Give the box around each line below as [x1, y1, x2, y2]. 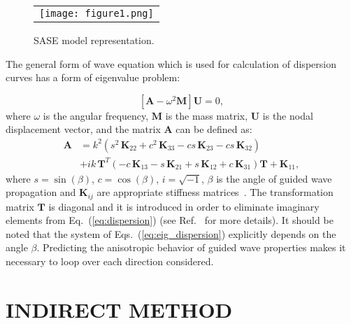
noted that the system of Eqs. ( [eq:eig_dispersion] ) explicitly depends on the [6, 226, 336, 241]
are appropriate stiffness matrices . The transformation [96, 185, 334, 199]
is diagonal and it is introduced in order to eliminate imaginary [48, 199, 320, 213]
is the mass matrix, [165, 108, 248, 122]
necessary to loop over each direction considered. [6, 253, 214, 268]
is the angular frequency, [43, 108, 149, 122]
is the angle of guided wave [216, 171, 332, 185]
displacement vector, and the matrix [6, 122, 161, 136]
